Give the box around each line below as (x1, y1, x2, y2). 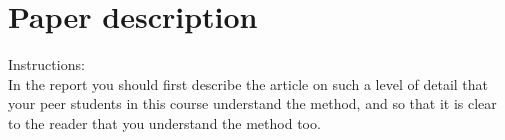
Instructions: (8, 54, 85, 75)
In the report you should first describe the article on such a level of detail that (8, 73, 489, 94)
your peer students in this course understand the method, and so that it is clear (8, 93, 497, 114)
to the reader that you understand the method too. (8, 112, 321, 133)
